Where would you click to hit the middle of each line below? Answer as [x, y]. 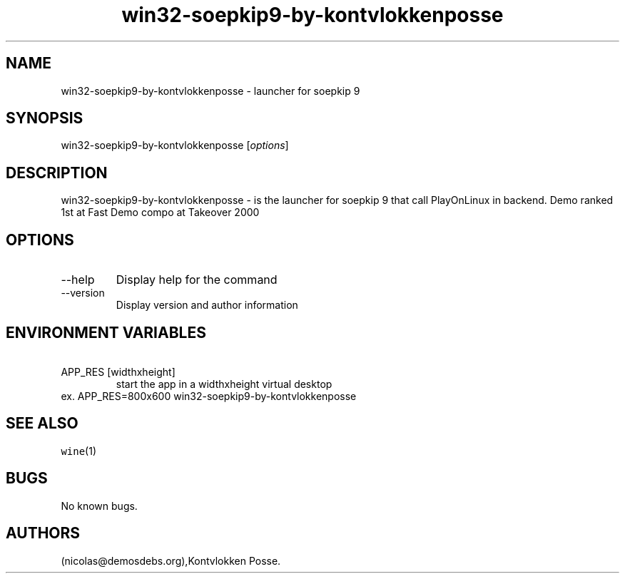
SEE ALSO [42, 424]
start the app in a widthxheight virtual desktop [224, 384]
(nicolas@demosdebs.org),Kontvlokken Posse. [171, 560]
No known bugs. [99, 506]
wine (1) [79, 451]
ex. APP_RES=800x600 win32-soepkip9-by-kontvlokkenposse [209, 396]
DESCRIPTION [57, 173]
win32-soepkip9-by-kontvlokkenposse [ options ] [175, 145]
